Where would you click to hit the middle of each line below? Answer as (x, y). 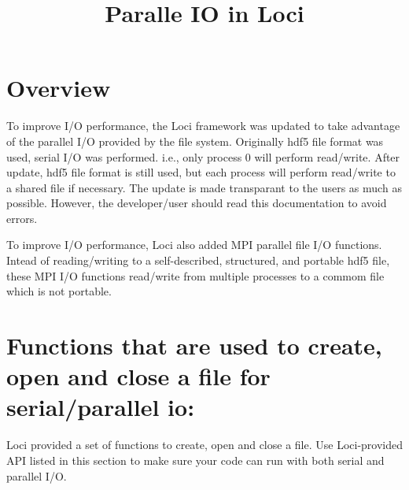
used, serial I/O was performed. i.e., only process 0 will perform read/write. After (203, 156)
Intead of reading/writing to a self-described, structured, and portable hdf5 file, (198, 260)
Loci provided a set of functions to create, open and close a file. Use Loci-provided (205, 445)
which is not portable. (59, 291)
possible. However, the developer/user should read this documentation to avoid (197, 203)
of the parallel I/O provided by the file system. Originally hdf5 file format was (195, 141)
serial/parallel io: (101, 407)
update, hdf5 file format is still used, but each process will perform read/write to (201, 172)
